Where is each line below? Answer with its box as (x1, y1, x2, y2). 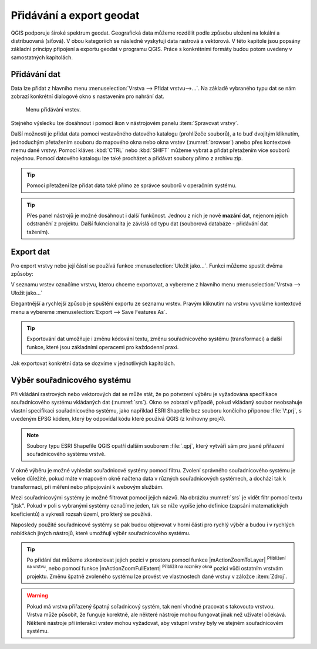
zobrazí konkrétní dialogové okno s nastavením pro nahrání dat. (11, 93, 164, 100)
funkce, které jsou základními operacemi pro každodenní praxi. (26, 343, 179, 350)
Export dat (11, 246, 50, 256)
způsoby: (11, 271, 33, 277)
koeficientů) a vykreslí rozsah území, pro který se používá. (11, 511, 152, 518)
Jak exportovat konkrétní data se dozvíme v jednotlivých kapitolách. (11, 360, 176, 367)
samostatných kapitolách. (11, 53, 73, 61)
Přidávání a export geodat (11, 9, 140, 22)
